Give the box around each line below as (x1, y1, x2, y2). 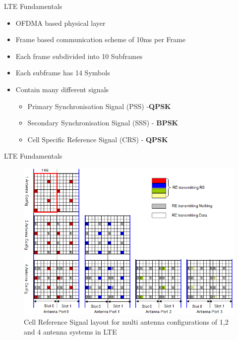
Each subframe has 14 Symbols (15, 67, 110, 78)
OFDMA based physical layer (15, 17, 106, 28)
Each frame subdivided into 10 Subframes (15, 51, 143, 61)
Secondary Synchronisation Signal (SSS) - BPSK (27, 117, 178, 128)
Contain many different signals (15, 84, 109, 94)
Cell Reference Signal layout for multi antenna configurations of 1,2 (24, 317, 229, 327)
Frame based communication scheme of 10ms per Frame (15, 34, 185, 45)
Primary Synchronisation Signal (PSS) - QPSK (27, 101, 171, 111)
